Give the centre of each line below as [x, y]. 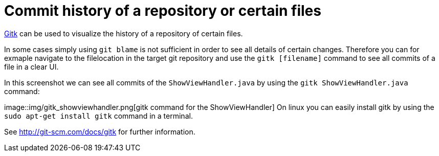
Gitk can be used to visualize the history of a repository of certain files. [124, 33]
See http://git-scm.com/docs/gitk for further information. [100, 131]
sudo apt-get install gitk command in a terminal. [98, 116]
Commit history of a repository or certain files [163, 11]
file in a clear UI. [31, 66]
